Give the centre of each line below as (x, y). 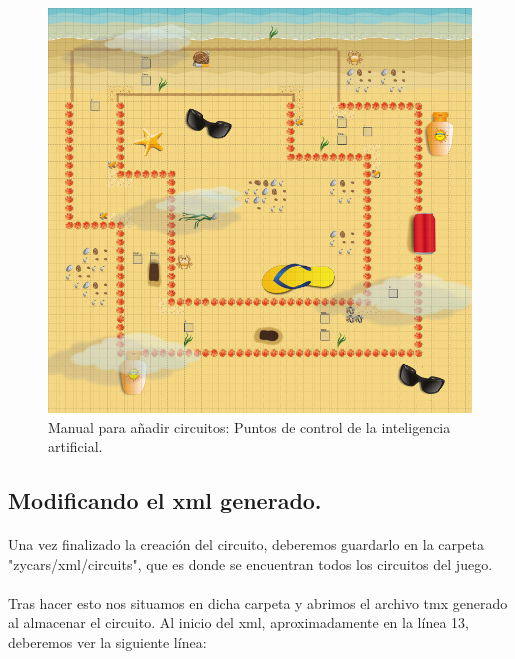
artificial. (75, 446)
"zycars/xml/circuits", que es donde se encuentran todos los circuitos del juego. (250, 563)
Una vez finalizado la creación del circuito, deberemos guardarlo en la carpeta (246, 544)
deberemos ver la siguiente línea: (107, 642)
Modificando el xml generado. (165, 500)
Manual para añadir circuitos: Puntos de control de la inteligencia (249, 426)
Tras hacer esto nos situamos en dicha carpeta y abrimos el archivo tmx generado (258, 602)
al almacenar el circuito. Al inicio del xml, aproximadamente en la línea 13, (238, 622)
